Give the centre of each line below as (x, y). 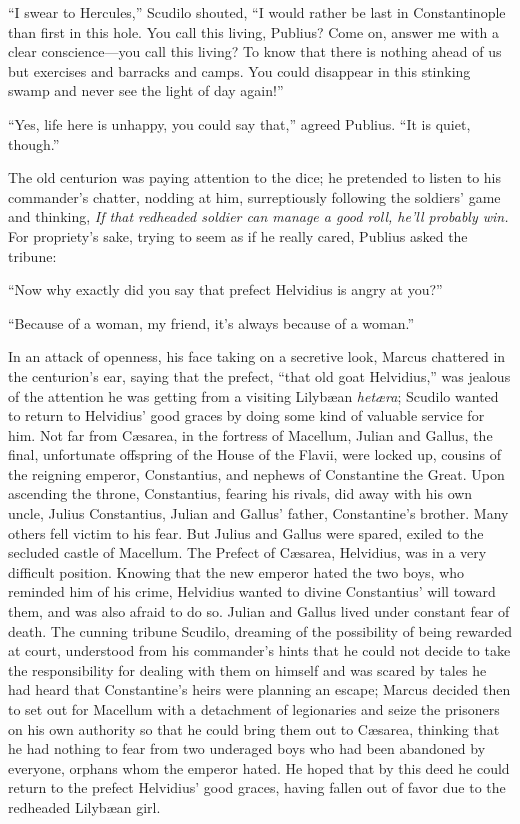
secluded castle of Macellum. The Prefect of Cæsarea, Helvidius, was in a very (247, 552)
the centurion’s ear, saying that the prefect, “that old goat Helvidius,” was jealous (259, 375)
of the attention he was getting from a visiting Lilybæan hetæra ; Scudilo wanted (253, 395)
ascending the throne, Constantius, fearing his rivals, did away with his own (240, 493)
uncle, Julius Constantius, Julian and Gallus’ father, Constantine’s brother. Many (258, 513)
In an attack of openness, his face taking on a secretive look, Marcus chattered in (257, 356)
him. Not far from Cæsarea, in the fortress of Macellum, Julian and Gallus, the (250, 434)
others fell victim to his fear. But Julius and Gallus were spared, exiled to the (246, 532)
